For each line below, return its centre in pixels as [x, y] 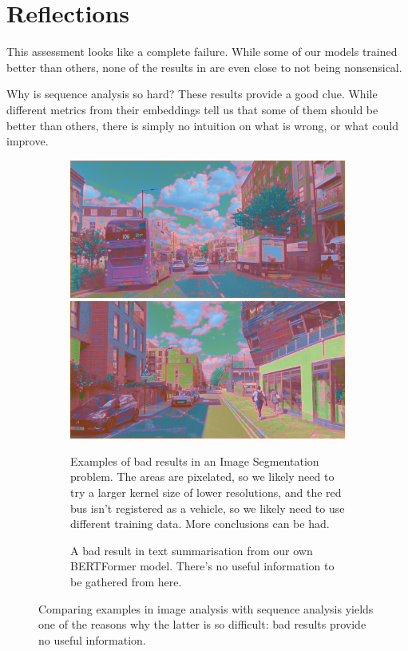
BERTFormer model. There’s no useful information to [202, 566]
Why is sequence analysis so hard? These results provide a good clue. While [192, 94]
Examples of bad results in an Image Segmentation [195, 460]
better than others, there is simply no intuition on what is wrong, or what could [202, 125]
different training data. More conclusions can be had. [200, 524]
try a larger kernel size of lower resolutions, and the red [206, 492]
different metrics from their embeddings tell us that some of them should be [192, 109]
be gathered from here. [126, 582]
